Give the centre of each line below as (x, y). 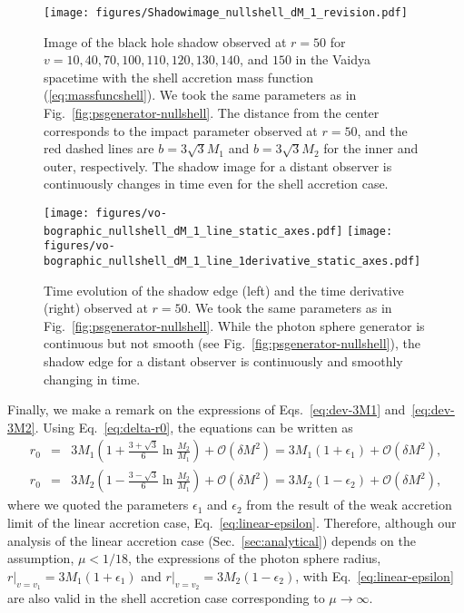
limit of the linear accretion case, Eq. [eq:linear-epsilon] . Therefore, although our (232, 523)
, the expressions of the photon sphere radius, (255, 558)
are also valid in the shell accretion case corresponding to (166, 598)
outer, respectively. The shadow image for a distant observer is (218, 165)
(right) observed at (96, 308)
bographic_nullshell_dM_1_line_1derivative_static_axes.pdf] (232, 261)
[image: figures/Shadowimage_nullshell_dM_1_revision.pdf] (226, 13)
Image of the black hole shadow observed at (165, 41)
